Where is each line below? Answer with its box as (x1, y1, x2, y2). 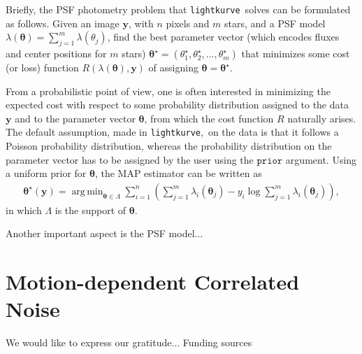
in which (6, 202, 42, 217)
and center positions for (6, 46, 107, 61)
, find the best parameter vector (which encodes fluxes (107, 29, 340, 44)
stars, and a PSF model (224, 15, 326, 30)
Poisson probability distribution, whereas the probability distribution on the (6, 139, 332, 153)
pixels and (166, 15, 210, 30)
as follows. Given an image (6, 15, 120, 30)
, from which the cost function (144, 111, 274, 125)
